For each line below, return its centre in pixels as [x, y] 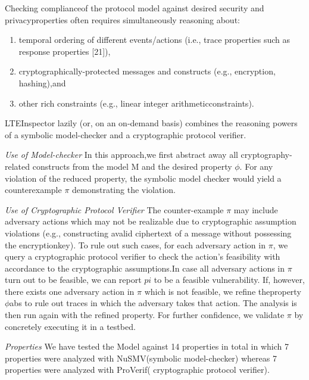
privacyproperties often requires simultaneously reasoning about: [122, 19]
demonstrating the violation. [124, 190]
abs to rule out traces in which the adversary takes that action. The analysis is [153, 303]
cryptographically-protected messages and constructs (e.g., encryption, [147, 71]
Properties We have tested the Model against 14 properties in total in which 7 [147, 346]
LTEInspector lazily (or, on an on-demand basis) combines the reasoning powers [151, 123]
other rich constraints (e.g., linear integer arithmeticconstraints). [136, 103]
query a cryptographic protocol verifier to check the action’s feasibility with [143, 256]
